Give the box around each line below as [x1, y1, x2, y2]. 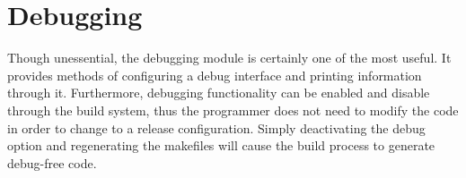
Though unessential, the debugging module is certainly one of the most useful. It [7, 48, 452, 67]
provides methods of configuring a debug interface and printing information [7, 65, 422, 84]
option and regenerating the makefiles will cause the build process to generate [7, 136, 435, 155]
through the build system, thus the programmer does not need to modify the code [7, 100, 459, 119]
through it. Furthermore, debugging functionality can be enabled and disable [7, 83, 430, 102]
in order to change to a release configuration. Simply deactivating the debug [7, 118, 426, 137]
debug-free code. [7, 153, 97, 172]
